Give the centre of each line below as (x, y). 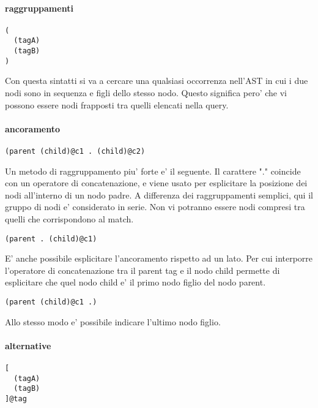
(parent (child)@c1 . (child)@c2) (75, 151)
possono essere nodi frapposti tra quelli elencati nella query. (117, 104)
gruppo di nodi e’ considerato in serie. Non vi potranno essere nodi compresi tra (155, 207)
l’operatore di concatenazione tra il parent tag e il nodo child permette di (142, 270)
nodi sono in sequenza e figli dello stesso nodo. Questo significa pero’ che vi (146, 93)
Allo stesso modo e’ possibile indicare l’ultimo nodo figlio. (113, 321)
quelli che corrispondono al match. (69, 219)
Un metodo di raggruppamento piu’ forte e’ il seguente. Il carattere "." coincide (153, 171)
